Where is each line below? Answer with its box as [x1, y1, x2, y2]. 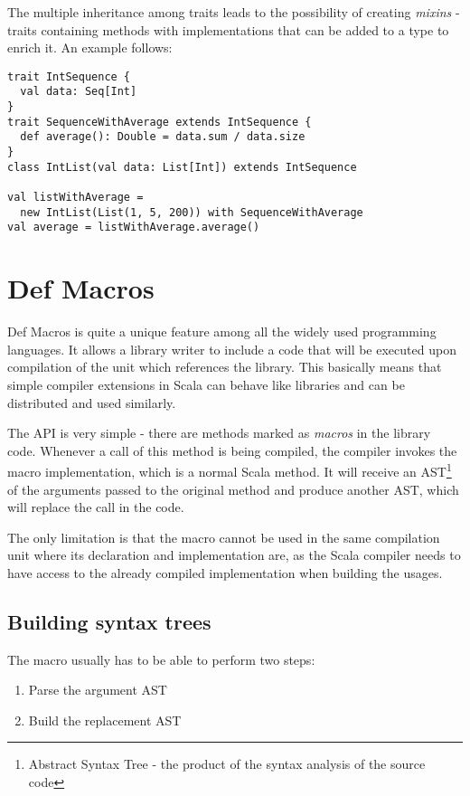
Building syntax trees [7, 607, 211, 635]
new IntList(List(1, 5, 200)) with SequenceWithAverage [20, 205, 363, 219]
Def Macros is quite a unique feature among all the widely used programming [7, 322, 437, 341]
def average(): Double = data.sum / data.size [20, 130, 305, 144]
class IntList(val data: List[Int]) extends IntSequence [7, 160, 357, 174]
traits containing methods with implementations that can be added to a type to [7, 20, 449, 39]
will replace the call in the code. [7, 497, 184, 516]
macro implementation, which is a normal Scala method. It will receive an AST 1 [7, 460, 452, 480]
